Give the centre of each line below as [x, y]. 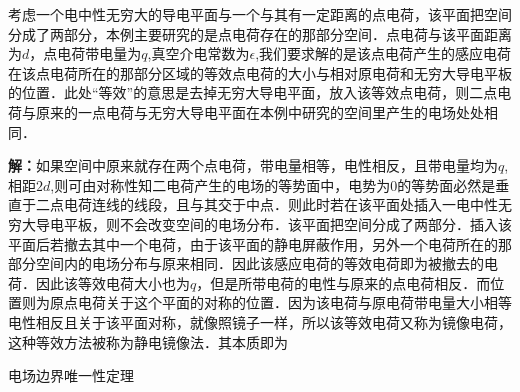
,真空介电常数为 [198, 53]
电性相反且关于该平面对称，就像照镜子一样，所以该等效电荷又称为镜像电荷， [260, 321]
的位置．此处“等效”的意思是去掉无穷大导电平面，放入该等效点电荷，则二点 [253, 92]
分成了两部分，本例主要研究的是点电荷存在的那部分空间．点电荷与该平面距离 [260, 33]
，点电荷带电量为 [85, 53]
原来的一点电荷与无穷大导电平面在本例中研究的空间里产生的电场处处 [259, 111]
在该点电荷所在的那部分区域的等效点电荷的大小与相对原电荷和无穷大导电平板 [260, 72]
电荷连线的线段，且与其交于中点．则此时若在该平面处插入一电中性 [280, 204]
